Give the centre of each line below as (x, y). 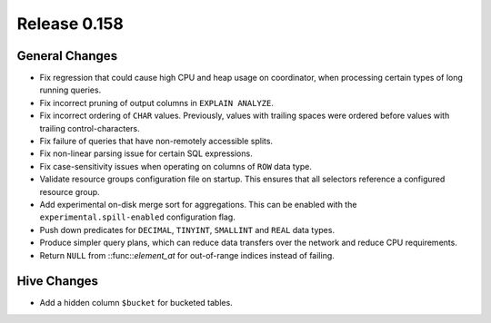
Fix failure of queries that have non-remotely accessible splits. (156, 142)
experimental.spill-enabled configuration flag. (137, 217)
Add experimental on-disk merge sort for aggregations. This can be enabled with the (198, 204)
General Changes (67, 56)
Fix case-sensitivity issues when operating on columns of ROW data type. (176, 166)
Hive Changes (58, 281)
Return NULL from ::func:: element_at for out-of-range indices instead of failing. (187, 255)
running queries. (70, 90)
